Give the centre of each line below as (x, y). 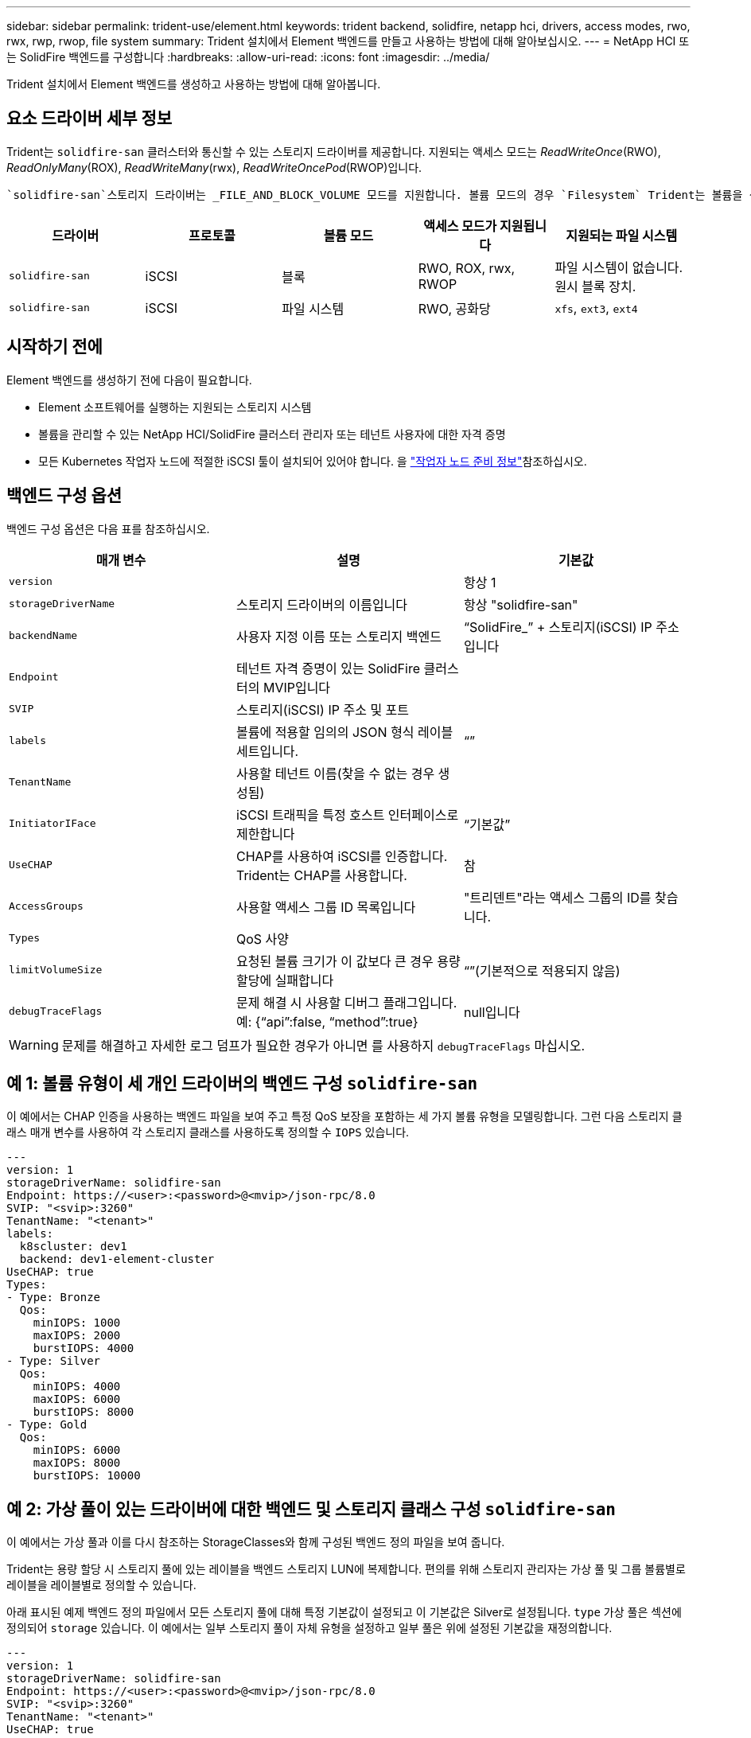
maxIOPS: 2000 (77, 1336)
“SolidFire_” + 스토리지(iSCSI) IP (558, 627)
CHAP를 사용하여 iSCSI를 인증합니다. (342, 856)
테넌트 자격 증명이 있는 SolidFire (328, 668)
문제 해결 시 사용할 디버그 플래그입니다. (346, 1002)
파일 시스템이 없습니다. (619, 267)
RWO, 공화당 (454, 308)
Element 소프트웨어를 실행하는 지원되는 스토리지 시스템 (175, 407)
